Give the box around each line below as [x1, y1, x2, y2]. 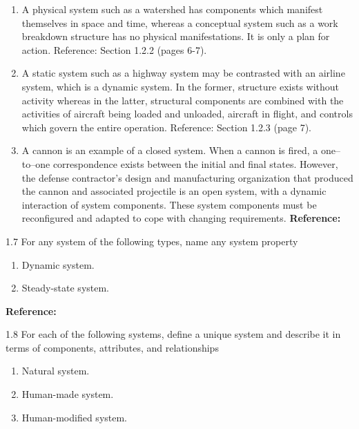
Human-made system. [21, 387, 114, 401]
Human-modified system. [21, 410, 128, 424]
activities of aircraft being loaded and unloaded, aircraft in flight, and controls [21, 106, 353, 121]
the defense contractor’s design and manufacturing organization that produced [21, 170, 353, 184]
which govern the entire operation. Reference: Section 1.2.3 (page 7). [21, 120, 311, 134]
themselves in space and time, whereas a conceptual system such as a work [21, 15, 338, 30]
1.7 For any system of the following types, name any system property [6, 233, 298, 248]
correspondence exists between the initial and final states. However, [52, 156, 338, 171]
